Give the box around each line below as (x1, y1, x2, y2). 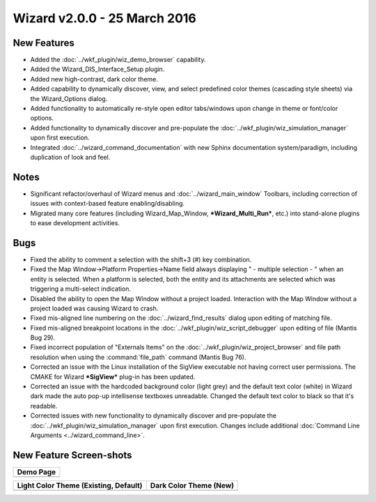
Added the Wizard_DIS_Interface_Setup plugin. (30, 65, 165, 73)
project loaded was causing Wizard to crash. (30, 304, 159, 312)
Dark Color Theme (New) (150, 480, 235, 490)
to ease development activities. (30, 219, 120, 227)
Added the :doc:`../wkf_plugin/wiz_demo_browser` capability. (30, 56, 206, 64)
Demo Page (17, 467, 56, 477)
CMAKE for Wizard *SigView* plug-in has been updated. (30, 372, 196, 381)
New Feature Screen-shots (13, 449, 132, 461)
